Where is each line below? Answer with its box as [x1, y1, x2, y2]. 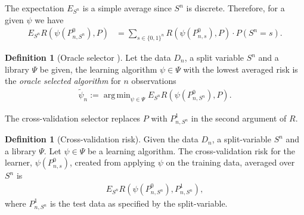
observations [131, 74, 176, 87]
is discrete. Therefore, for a [186, 2, 285, 14]
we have [35, 13, 64, 26]
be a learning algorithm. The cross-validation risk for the [87, 144, 296, 157]
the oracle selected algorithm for [5, 74, 121, 87]
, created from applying [69, 156, 156, 169]
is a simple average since [82, 2, 172, 14]
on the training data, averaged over [166, 156, 295, 169]
